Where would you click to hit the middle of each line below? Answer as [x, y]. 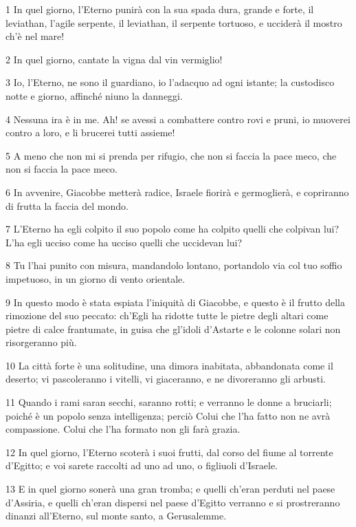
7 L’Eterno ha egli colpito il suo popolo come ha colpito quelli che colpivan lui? [173, 229]
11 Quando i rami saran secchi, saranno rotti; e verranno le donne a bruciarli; [169, 402]
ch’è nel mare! [35, 36]
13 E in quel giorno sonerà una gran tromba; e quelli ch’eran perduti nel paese [170, 489]
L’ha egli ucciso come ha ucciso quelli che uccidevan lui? [124, 242]
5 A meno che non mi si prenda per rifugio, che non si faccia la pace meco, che [171, 155]
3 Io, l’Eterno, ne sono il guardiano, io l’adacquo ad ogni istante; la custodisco [170, 82]
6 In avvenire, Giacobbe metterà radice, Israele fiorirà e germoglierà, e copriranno [177, 192]
